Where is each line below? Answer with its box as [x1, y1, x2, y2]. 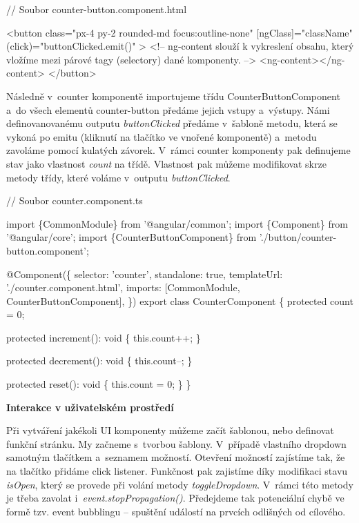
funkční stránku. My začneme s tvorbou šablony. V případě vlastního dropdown [6, 436, 347, 451]
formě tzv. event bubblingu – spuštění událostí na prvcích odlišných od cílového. [6, 504, 346, 518]
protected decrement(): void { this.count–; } [6, 353, 193, 368]
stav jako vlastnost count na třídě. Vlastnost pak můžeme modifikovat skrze [6, 156, 327, 170]
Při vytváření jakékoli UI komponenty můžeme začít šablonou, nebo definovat [6, 423, 334, 437]
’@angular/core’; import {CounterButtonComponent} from [6, 230, 257, 244]
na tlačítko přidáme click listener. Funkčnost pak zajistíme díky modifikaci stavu [6, 464, 348, 478]
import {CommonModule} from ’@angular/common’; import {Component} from [6, 216, 348, 230]
